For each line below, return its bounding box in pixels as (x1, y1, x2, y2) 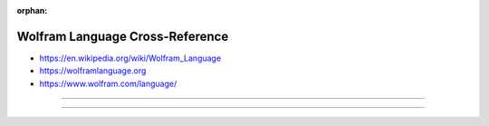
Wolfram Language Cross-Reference (16, 28, 229, 44)
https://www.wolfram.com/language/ (39, 78, 177, 89)
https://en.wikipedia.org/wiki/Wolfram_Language (39, 53, 222, 63)
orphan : (16, 5, 48, 15)
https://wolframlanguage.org (39, 65, 147, 76)
